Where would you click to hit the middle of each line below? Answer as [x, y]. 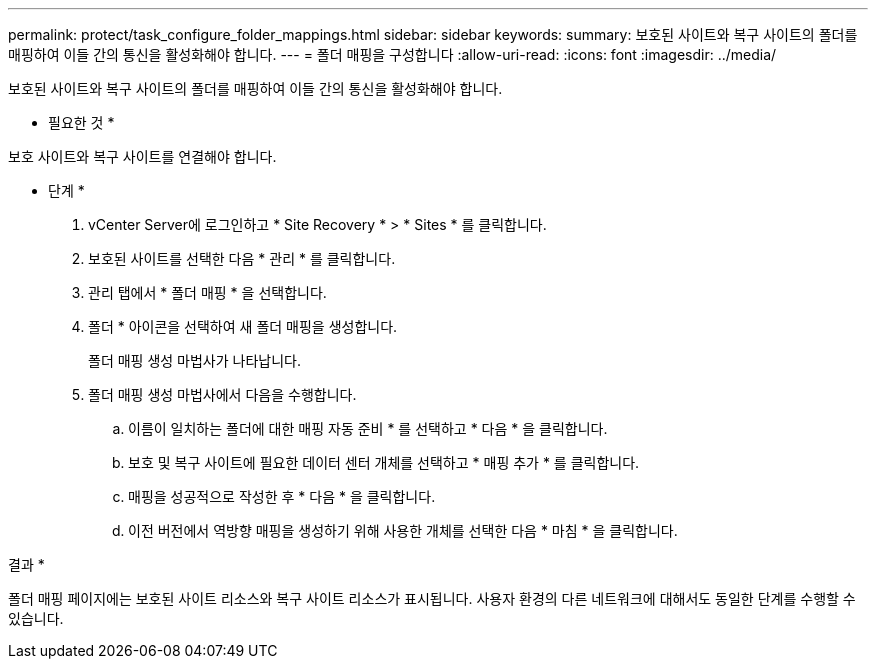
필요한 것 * [81, 122]
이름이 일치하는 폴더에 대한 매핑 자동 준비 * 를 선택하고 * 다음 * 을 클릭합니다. [368, 428]
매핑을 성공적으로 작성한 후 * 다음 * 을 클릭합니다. [282, 496]
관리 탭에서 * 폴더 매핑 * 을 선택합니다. [207, 292]
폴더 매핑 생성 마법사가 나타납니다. [194, 360]
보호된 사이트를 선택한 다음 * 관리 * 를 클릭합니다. [242, 258]
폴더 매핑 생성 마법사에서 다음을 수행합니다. [222, 394]
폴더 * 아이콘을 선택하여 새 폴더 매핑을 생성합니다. [243, 326]
